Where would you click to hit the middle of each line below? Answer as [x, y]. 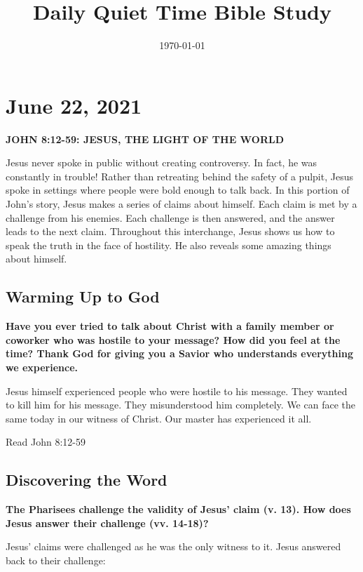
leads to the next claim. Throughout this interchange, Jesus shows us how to [170, 231]
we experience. [42, 367]
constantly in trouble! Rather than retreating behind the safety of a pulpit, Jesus [179, 176]
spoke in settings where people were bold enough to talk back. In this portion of [178, 190]
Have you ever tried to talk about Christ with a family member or [170, 326]
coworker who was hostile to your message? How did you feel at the [173, 339]
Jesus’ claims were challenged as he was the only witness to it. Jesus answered [173, 546]
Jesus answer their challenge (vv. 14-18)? [107, 523]
